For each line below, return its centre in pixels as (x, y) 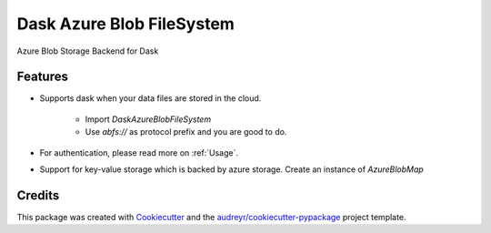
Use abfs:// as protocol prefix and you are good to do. (186, 132)
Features (42, 77)
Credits (38, 195)
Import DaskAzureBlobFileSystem (148, 119)
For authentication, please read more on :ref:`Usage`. (139, 152)
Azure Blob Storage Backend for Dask (88, 51)
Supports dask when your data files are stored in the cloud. (150, 98)
